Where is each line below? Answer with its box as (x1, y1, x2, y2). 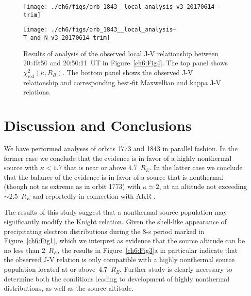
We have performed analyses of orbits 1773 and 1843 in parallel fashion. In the (4, 143, 238, 153)
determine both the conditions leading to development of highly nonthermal (4, 273, 230, 283)
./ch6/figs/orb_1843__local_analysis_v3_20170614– (51, 3, 218, 10)
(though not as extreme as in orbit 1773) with (4, 181, 141, 191)
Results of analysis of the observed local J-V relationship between (23, 48, 218, 58)
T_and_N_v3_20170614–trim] (23, 34, 110, 41)
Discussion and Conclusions (4, 115, 192, 135)
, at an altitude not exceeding (159, 181, 247, 191)
